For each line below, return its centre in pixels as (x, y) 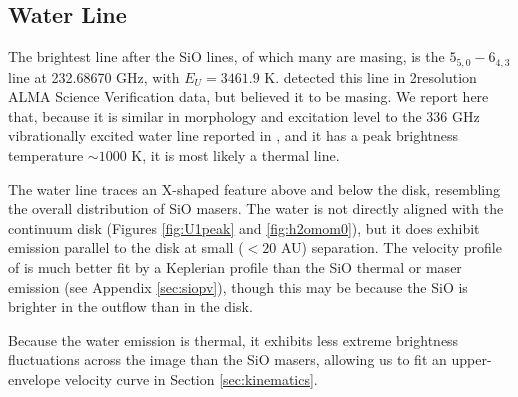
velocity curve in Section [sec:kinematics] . (191, 378)
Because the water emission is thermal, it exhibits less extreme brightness (233, 339)
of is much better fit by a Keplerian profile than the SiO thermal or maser (235, 267)
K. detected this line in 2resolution (370, 76)
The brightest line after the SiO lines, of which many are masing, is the (226, 56)
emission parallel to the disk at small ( (126, 247)
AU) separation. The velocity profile (391, 247)
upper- (471, 359)
